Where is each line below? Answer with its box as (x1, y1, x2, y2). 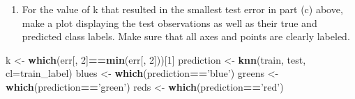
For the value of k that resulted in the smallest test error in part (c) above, (22, 2, 343, 16)
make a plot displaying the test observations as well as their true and (22, 15, 317, 30)
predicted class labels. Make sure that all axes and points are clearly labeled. (22, 29, 350, 44)
